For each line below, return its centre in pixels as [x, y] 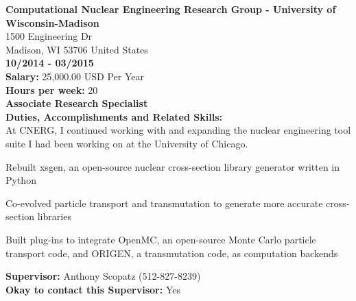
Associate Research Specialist [77, 103]
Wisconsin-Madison [52, 22]
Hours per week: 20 [52, 89]
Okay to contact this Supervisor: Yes [93, 289]
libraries [54, 216]
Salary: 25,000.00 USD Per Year [75, 76]
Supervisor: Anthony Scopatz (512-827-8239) [103, 276]
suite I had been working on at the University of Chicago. [127, 143]
